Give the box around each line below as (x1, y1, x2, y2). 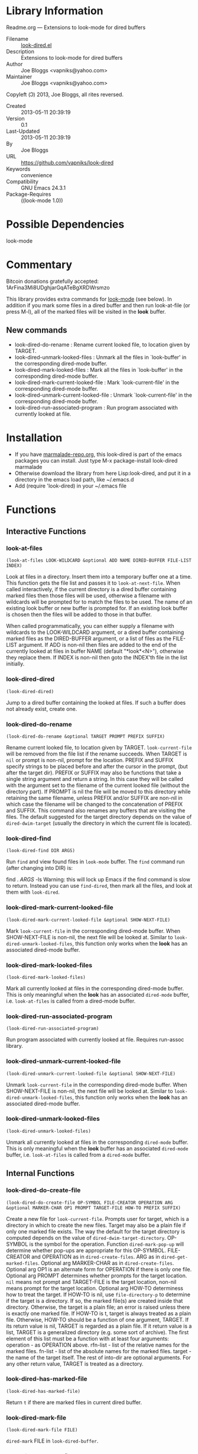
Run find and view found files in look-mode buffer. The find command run (6, 858, 185, 865)
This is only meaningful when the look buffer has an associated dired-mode (6, 1144, 189, 1152)
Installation (6, 431, 63, 444)
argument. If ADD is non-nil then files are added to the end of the (18, 642, 177, 649)
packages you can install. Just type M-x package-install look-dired (14, 457, 178, 464)
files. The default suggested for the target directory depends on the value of (6, 814, 192, 821)
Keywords (6, 165, 31, 173)
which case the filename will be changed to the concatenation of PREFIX (6, 801, 183, 808)
